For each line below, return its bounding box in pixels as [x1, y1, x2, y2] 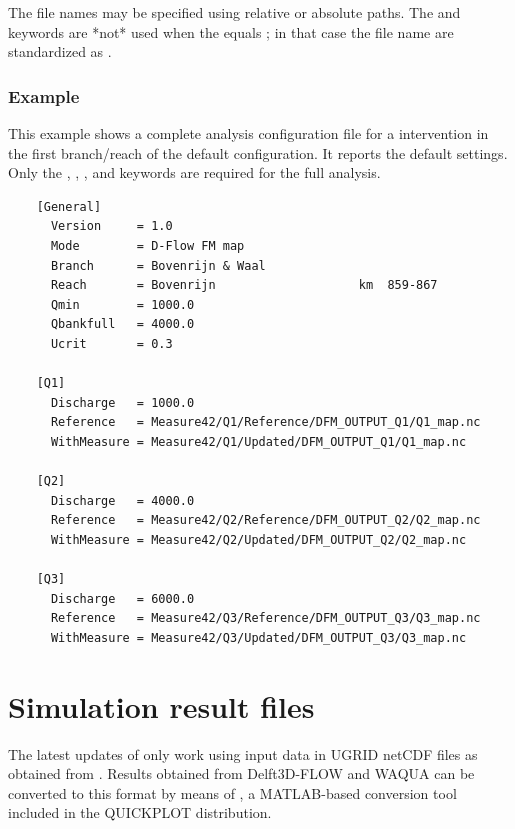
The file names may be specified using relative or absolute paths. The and [8, 2, 461, 22]
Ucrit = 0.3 [50, 336, 173, 351]
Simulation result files [8, 685, 315, 726]
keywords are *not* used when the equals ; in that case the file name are [8, 21, 454, 42]
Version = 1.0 [50, 219, 173, 234]
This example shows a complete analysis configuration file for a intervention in [8, 123, 489, 143]
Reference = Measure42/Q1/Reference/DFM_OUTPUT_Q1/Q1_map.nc [50, 415, 481, 430]
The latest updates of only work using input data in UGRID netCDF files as [8, 743, 478, 764]
